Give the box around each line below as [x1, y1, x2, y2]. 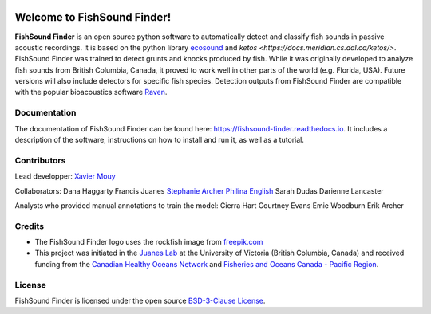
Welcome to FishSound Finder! [14, 10, 172, 24]
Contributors [14, 155, 66, 166]
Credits [14, 220, 44, 231]
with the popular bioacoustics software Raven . [14, 88, 168, 97]
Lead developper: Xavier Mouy [14, 171, 116, 181]
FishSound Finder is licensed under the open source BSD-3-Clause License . [14, 296, 266, 305]
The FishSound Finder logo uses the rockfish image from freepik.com [34, 237, 263, 247]
